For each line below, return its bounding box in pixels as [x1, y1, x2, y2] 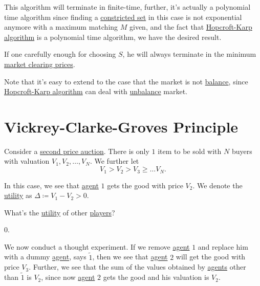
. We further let [90, 156, 139, 166]
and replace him [198, 241, 248, 252]
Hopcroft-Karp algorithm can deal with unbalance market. [4, 86, 187, 97]
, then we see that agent [92, 251, 168, 262]
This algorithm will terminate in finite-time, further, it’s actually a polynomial [4, 2, 251, 12]
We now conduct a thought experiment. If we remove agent [4, 241, 190, 252]
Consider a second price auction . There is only [4, 145, 149, 156]
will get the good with [176, 251, 246, 262]
